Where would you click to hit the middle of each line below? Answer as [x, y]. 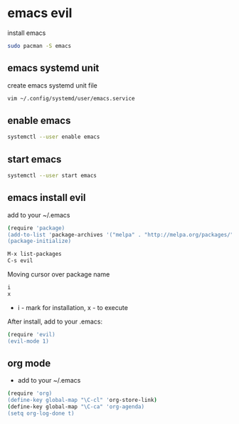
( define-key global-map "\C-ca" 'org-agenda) [76, 407]
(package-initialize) [39, 241]
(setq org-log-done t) [41, 413]
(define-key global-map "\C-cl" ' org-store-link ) [83, 400]
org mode [29, 363]
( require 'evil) [31, 334]
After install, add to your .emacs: [55, 321]
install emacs [27, 33]
